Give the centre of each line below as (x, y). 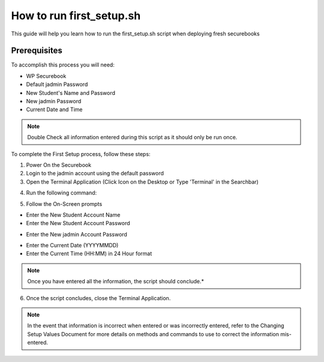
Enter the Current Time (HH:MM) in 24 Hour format (89, 254)
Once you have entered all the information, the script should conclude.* (115, 282)
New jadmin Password (54, 101)
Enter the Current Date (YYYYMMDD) (72, 246)
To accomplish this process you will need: (63, 65)
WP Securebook (46, 76)
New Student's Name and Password (71, 92)
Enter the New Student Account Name (73, 215)
